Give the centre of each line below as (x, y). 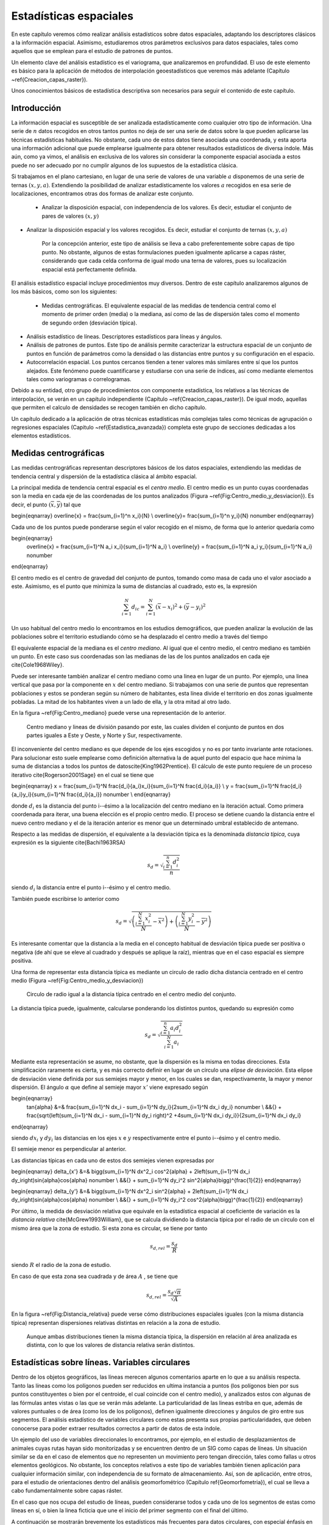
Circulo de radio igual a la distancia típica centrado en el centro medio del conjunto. (131, 994)
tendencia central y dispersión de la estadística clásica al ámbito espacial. (104, 476)
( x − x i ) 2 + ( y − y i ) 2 (181, 607)
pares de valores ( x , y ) (70, 216)
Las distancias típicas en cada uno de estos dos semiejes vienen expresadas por (113, 1160)
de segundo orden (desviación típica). (89, 323)
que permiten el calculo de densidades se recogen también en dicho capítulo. (109, 407)
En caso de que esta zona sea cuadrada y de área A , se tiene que (94, 1276)
